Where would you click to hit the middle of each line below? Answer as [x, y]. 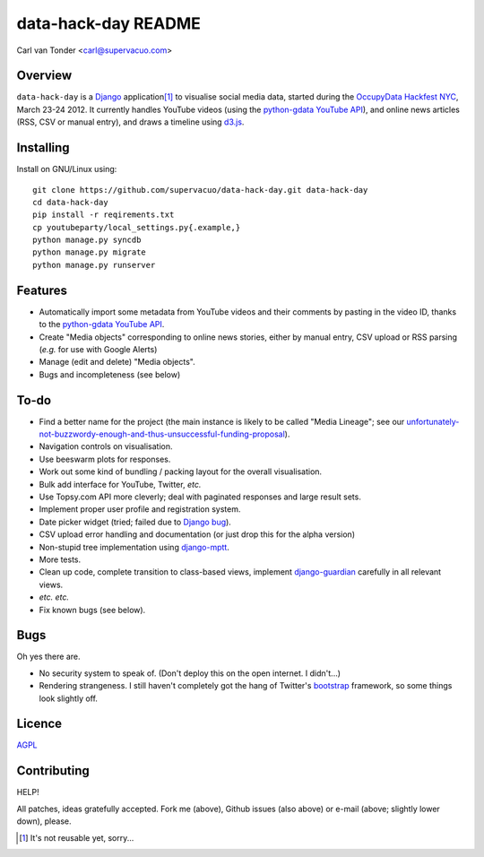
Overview [44, 76]
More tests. [60, 559]
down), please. [44, 821]
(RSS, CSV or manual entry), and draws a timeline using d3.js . [130, 122]
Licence [39, 724]
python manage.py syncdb [87, 240]
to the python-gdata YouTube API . [102, 325]
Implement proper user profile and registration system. [140, 509]
